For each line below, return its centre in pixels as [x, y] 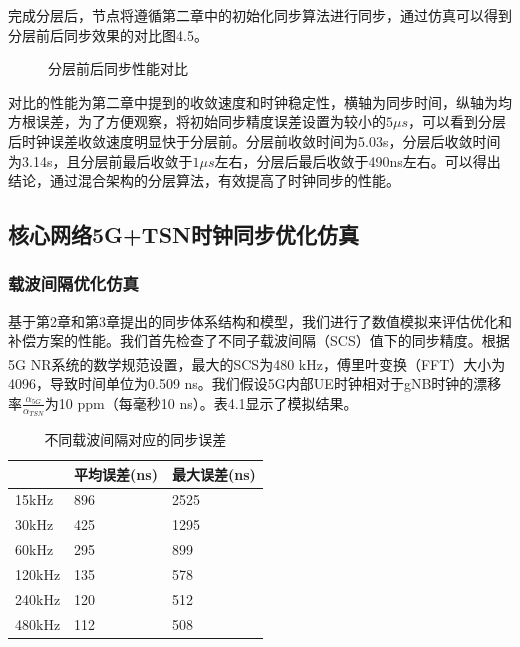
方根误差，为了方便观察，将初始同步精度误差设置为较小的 [197, 121]
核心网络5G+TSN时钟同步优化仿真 [183, 234]
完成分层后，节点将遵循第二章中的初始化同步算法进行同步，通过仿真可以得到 [260, 15]
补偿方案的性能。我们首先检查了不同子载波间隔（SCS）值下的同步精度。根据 [259, 340]
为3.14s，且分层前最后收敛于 [100, 160]
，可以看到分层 [457, 121]
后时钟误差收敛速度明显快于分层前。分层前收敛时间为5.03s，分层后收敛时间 [254, 140]
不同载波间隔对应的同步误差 [135, 439]
